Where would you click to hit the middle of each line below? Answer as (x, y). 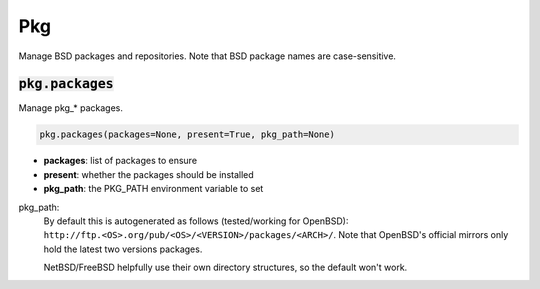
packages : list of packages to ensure (120, 161)
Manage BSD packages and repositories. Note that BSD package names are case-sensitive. (207, 56)
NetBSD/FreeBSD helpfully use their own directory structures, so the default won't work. (225, 267)
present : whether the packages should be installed (148, 174)
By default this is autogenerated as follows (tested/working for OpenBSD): (196, 221)
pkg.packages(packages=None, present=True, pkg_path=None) (187, 134)
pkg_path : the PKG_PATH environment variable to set (153, 189)
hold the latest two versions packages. (123, 249)
